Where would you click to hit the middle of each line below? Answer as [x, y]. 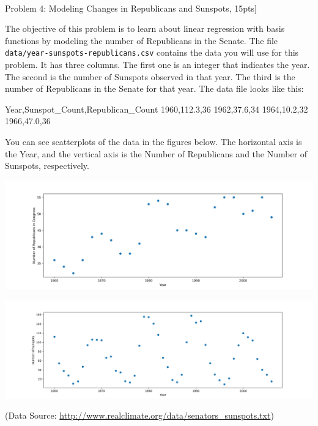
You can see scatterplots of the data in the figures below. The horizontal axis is [153, 141]
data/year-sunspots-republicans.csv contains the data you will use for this [152, 52]
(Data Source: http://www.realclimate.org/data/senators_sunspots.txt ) [139, 415]
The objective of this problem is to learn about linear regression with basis [145, 28]
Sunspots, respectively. [47, 166]
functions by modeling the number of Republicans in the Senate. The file [142, 40]
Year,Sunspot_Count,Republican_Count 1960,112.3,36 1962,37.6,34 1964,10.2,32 [157, 109]
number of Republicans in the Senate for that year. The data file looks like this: [154, 88]
